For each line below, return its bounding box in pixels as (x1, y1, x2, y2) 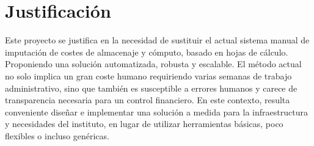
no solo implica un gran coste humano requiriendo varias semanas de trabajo (5, 69, 292, 82)
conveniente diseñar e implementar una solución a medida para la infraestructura (5, 105, 308, 118)
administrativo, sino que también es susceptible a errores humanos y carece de (5, 81, 298, 94)
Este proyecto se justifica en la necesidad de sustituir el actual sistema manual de (5, 34, 310, 46)
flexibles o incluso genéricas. (5, 129, 109, 142)
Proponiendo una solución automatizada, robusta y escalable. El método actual (5, 57, 302, 70)
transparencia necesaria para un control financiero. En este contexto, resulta (5, 93, 290, 106)
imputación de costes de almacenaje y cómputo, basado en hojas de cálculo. (5, 45, 288, 58)
